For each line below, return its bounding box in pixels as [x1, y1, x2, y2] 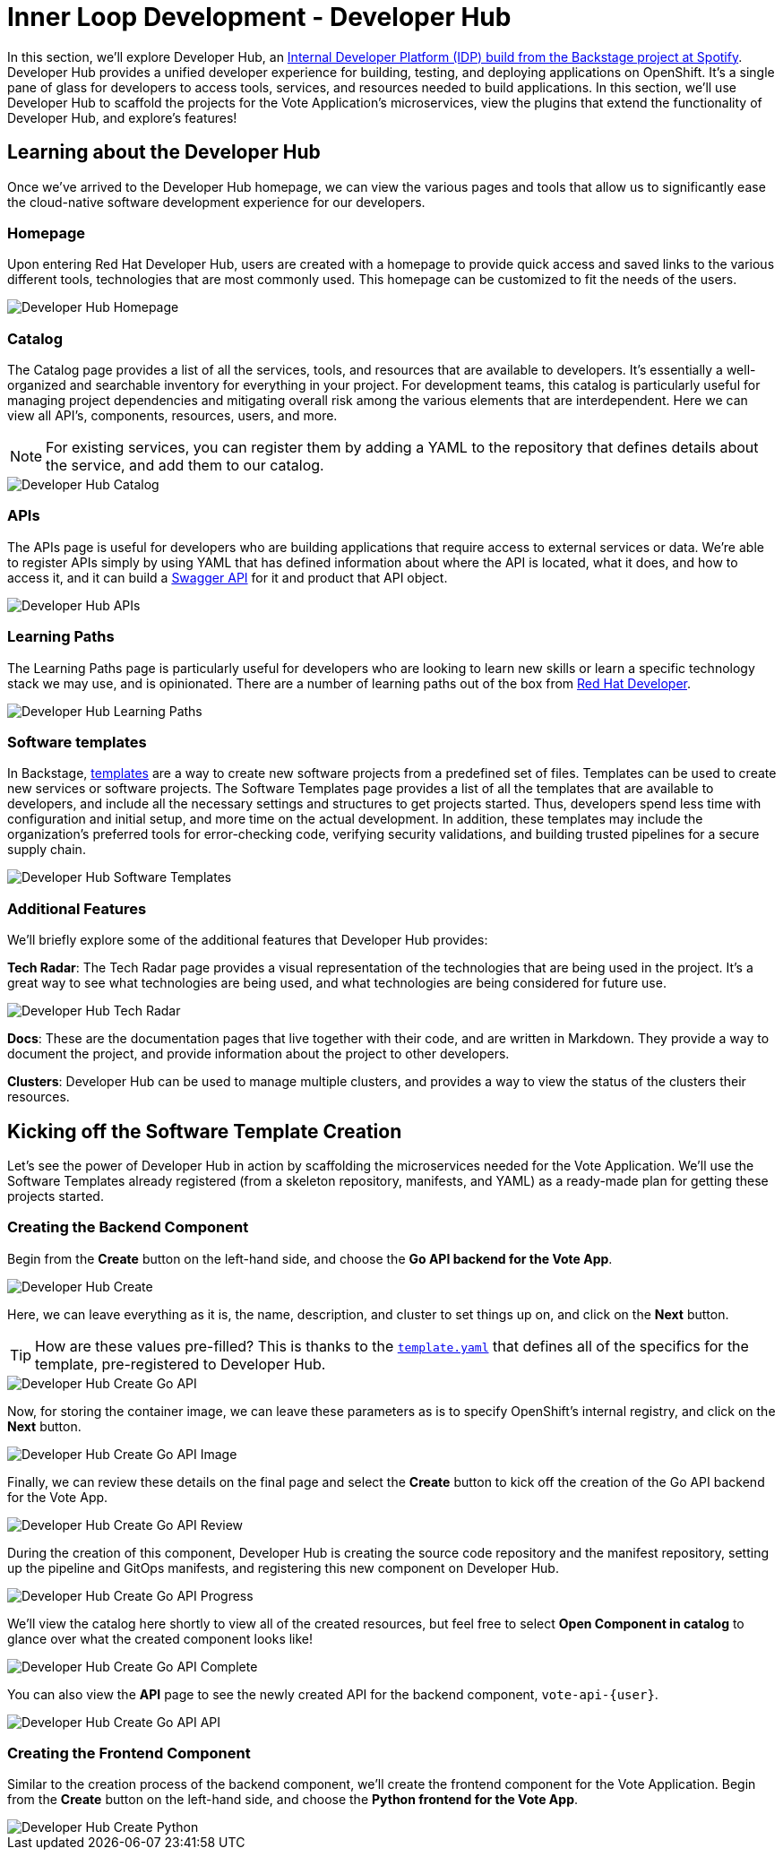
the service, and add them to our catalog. [46, 456, 324, 475]
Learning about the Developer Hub [7, 141, 321, 164]
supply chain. [7, 842, 86, 858]
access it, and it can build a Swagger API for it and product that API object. [7, 569, 448, 585]
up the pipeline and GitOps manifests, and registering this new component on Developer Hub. [7, 1559, 559, 1576]
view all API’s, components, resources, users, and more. [7, 408, 338, 424]
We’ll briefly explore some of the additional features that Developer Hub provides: [7, 932, 488, 948]
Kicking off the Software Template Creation [7, 1119, 402, 1143]
